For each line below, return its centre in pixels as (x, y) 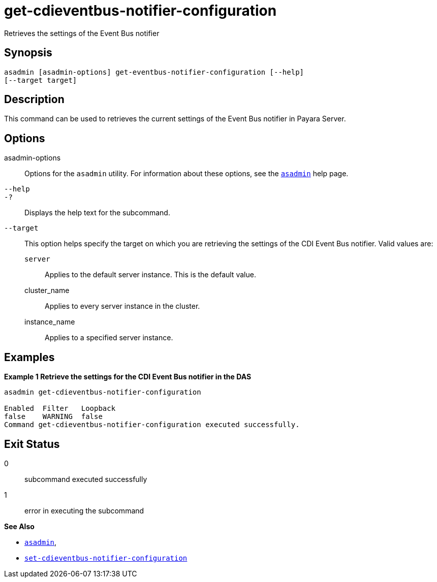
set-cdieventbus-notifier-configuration (106, 558)
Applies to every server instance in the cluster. (122, 306)
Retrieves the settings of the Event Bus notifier (82, 33)
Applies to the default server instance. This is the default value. (150, 275)
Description (34, 100)
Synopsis (28, 53)
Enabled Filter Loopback (60, 409)
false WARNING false (53, 417)
